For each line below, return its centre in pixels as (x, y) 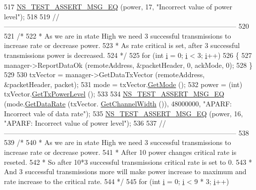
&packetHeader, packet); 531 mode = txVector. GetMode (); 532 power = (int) (123, 84)
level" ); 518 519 (27, 16)
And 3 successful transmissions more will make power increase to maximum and (125, 171)
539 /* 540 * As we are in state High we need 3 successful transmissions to (118, 142)
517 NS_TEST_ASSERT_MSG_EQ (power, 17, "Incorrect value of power (118, 6)
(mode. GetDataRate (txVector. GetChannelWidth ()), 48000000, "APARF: (118, 103)
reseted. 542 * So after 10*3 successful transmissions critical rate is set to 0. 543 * (128, 162)
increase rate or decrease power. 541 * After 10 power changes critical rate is (120, 152)
